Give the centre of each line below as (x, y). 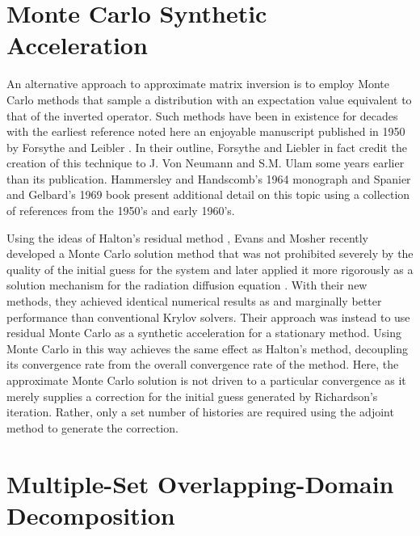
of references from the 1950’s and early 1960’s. (121, 211)
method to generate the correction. (92, 427)
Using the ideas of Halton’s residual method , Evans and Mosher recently (188, 237)
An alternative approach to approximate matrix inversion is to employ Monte (198, 84)
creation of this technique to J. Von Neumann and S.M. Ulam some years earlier (206, 163)
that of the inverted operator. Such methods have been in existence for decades (202, 115)
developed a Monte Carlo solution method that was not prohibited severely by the (210, 253)
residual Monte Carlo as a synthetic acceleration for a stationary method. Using (204, 333)
